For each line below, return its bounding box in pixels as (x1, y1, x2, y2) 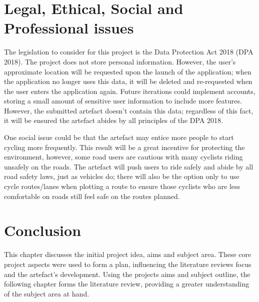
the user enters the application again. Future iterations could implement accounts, (4, 85, 255, 96)
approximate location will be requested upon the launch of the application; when (4, 66, 251, 76)
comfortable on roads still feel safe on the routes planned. (4, 190, 180, 201)
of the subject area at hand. (4, 288, 89, 298)
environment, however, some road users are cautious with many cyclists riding (4, 151, 243, 162)
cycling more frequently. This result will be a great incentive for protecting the (4, 141, 245, 152)
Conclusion (4, 220, 81, 240)
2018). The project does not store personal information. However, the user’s (4, 56, 236, 66)
